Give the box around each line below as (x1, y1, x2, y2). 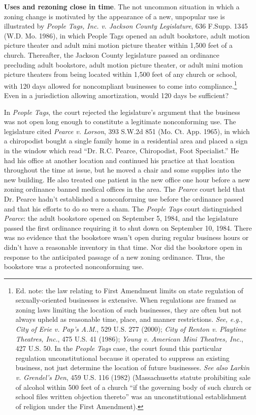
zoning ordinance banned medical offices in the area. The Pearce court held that (4, 184, 246, 194)
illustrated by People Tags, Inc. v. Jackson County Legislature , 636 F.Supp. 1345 (4, 21, 248, 31)
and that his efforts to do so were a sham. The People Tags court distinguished (4, 203, 242, 213)
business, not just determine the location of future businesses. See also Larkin (15, 362, 250, 373)
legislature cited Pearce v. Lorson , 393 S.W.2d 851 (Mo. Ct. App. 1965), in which (4, 126, 250, 136)
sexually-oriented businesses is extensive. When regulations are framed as (15, 295, 236, 305)
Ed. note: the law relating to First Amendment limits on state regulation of (15, 285, 244, 295)
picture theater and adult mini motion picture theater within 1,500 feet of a (4, 40, 233, 50)
